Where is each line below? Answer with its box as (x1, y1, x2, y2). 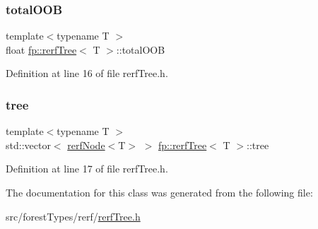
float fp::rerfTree (6, 42, 77, 57)
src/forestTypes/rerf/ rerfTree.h (6, 209, 141, 223)
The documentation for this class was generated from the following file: (6, 185, 313, 199)
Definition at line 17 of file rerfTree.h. (6, 161, 168, 176)
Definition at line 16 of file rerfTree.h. (6, 66, 168, 81)
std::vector (6, 137, 51, 152)
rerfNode (67, 137, 105, 152)
